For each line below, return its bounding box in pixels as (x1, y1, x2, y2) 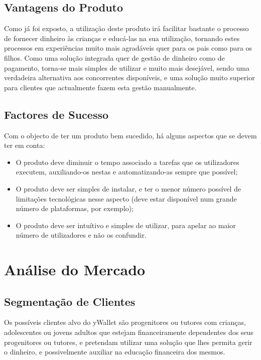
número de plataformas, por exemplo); (16, 203, 134, 214)
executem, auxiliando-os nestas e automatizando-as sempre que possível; (16, 166, 238, 177)
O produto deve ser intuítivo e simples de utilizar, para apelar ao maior (16, 220, 236, 230)
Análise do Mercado (4, 259, 146, 280)
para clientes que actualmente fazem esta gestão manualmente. (4, 82, 197, 92)
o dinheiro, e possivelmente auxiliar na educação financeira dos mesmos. (4, 346, 225, 357)
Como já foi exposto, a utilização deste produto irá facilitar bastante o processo (4, 23, 249, 34)
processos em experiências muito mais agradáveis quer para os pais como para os (4, 43, 252, 53)
